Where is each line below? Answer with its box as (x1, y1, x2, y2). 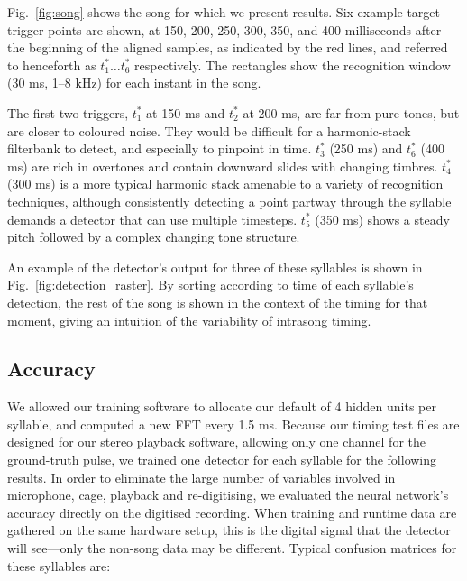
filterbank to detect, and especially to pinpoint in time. (7, 139, 312, 158)
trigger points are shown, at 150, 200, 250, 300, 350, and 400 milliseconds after (7, 20, 442, 39)
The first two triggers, (7, 103, 129, 122)
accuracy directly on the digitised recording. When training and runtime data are (7, 503, 457, 521)
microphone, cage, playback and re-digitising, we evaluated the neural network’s (7, 485, 449, 504)
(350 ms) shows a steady (315, 209, 450, 228)
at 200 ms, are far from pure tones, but (243, 103, 460, 122)
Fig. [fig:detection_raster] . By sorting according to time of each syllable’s (7, 275, 414, 294)
